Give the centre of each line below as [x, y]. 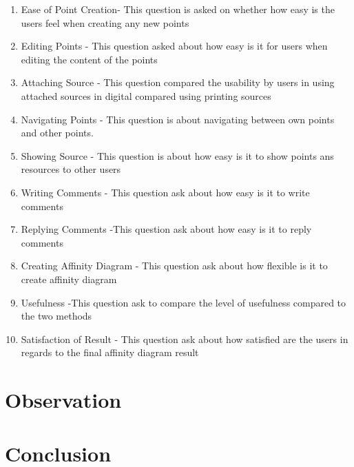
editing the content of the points [89, 59]
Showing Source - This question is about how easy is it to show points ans [177, 155]
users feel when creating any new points [105, 22]
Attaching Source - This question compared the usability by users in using [178, 82]
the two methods [56, 316]
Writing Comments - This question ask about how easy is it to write [165, 192]
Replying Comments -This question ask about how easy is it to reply [166, 229]
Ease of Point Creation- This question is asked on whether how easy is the [178, 9]
